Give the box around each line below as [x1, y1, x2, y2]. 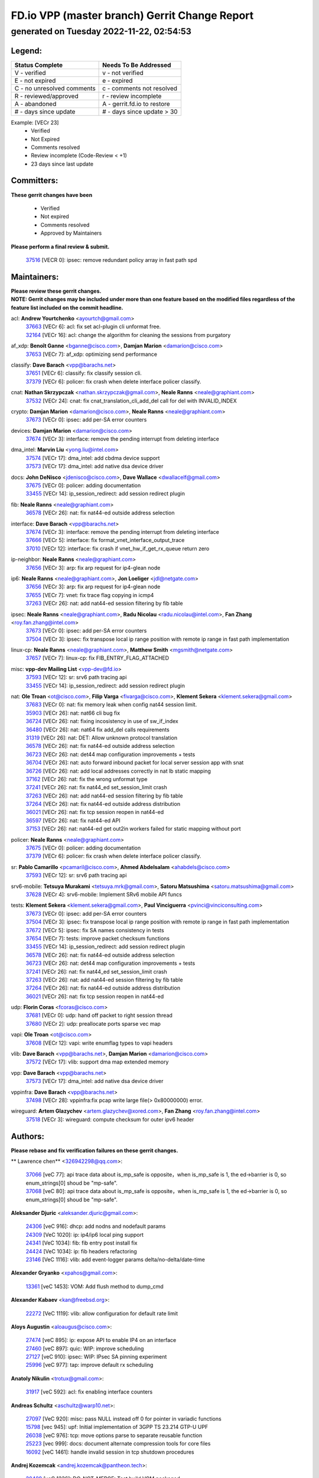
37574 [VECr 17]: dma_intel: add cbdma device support [25, 454, 160, 461]
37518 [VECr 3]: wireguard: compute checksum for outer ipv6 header [25, 1116, 194, 1123]
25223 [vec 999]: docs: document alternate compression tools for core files [25, 1440, 211, 1447]
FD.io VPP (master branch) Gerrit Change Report [11, 9, 254, 22]
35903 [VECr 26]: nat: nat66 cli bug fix [25, 709, 121, 717]
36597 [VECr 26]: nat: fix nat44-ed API [25, 816, 121, 824]
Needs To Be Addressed [102, 61, 171, 69]
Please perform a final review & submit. [11, 243, 110, 250]
